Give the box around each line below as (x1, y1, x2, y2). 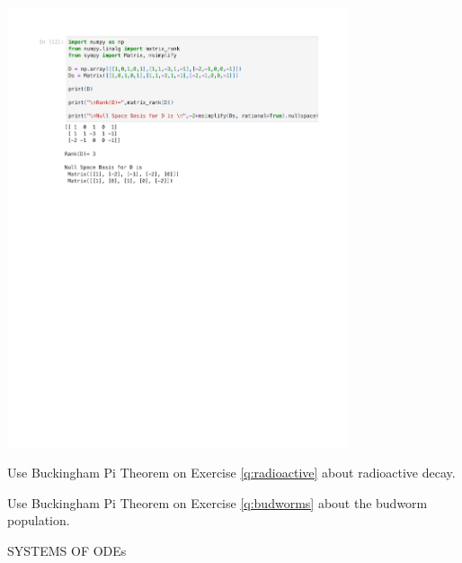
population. (7, 511, 70, 530)
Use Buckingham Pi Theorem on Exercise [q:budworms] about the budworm (7, 493, 428, 512)
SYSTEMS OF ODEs (7, 541, 127, 559)
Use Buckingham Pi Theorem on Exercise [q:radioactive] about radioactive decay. (7, 462, 456, 481)
